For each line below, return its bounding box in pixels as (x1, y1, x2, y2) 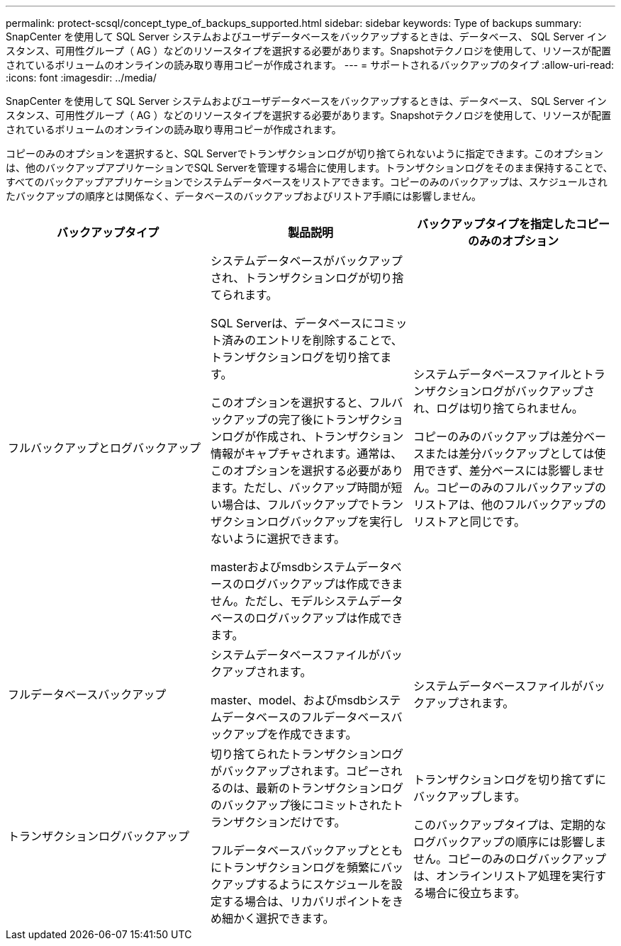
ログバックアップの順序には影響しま (413, 835, 606, 849)
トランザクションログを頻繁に (221, 860, 381, 874)
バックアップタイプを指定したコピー (416, 217, 610, 231)
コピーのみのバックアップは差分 (413, 429, 583, 444)
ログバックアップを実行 (267, 514, 392, 529)
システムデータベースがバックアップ (210, 254, 403, 268)
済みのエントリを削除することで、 (221, 333, 403, 347)
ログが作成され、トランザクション (221, 429, 404, 444)
